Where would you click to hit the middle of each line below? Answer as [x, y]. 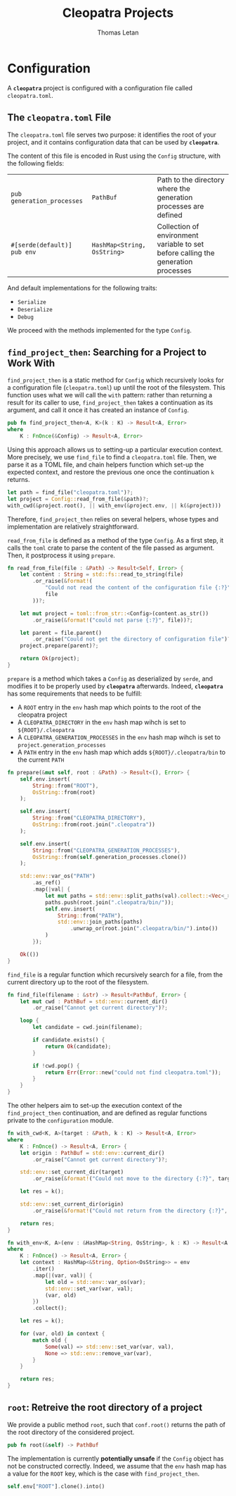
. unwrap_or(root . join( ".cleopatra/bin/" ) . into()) [144, 929]
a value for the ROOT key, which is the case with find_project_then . [104, 1473]
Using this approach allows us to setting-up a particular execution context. [115, 450]
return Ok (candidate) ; [78, 1046]
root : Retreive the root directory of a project [105, 1408]
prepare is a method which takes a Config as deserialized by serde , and [110, 679]
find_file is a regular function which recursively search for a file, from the [115, 975]
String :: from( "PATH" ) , [91, 915]
